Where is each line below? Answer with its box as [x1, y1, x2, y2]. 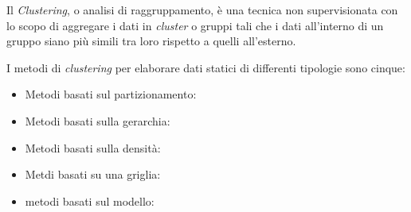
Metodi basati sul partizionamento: [25, 86, 197, 102]
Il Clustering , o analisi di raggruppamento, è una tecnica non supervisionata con [6, 2, 398, 17]
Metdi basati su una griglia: [25, 166, 161, 183]
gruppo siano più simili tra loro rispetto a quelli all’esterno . [6, 33, 296, 49]
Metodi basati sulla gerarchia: [25, 112, 170, 129]
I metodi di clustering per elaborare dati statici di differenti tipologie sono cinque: [6, 59, 405, 75]
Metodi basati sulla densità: [25, 139, 161, 156]
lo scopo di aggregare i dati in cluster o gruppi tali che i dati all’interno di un [6, 17, 384, 33]
